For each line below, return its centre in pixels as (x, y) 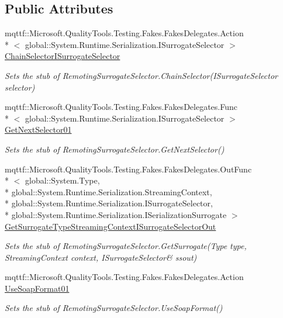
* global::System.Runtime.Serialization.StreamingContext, (108, 191)
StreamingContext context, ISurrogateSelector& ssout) (101, 257)
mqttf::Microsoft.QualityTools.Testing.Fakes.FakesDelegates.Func (121, 107)
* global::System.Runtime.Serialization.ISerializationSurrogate (116, 214)
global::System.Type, (62, 180)
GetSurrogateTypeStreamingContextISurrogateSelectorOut (111, 226)
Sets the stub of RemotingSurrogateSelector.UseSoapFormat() (114, 308)
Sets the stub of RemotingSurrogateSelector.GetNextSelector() (115, 149)
